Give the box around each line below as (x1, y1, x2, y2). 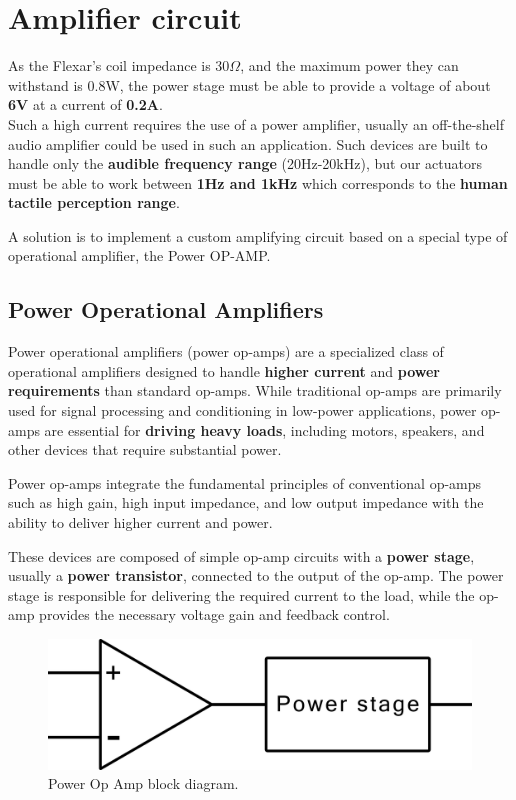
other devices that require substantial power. (8, 439, 282, 460)
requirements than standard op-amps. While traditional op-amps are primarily (8, 380, 502, 401)
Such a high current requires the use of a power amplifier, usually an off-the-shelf (8, 113, 504, 134)
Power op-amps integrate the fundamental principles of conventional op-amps (8, 472, 482, 493)
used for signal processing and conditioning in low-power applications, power (8, 400, 477, 421)
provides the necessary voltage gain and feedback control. (39, 604, 390, 625)
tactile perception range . (8, 192, 180, 213)
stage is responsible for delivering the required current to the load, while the (8, 584, 475, 605)
